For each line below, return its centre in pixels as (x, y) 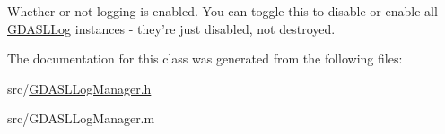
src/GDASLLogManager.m (81, 118)
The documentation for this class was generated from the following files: (205, 59)
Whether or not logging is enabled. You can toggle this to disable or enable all (222, 11)
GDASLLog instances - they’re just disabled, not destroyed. (171, 28)
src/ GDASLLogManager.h (79, 88)
